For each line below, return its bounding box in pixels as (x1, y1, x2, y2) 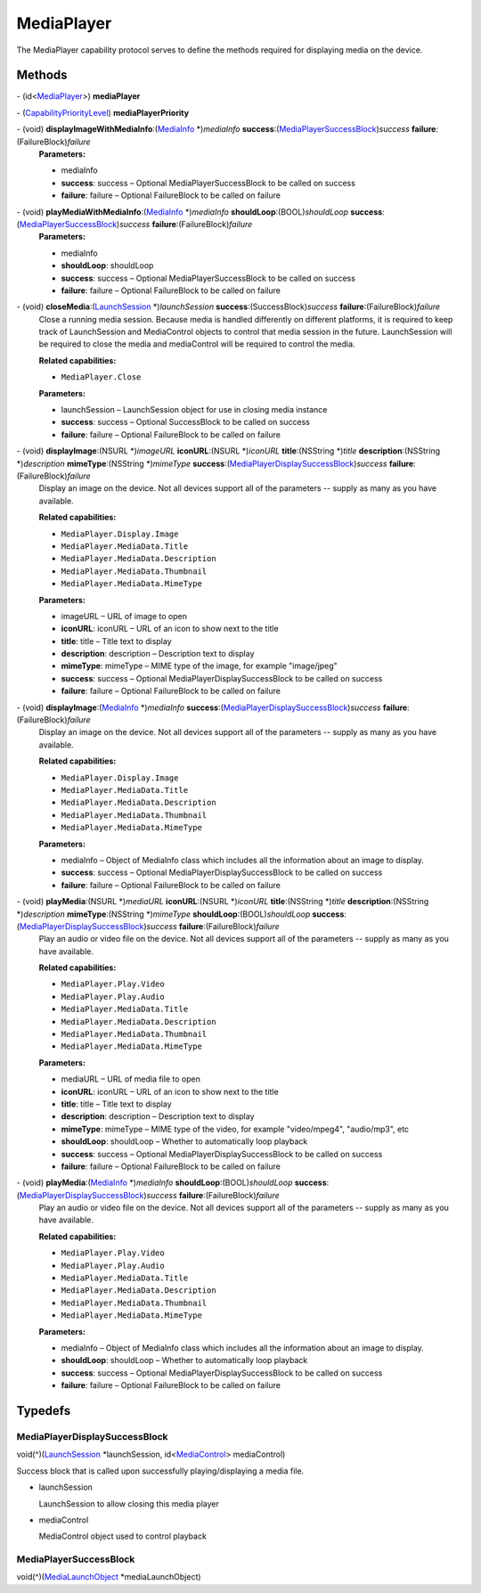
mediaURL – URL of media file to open (61, 1074, 200, 1084)
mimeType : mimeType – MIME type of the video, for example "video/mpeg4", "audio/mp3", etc (61, 1123, 410, 1134)
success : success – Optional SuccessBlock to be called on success (61, 417, 311, 428)
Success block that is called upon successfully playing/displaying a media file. (16, 1466, 305, 1476)
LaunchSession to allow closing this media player (38, 1498, 220, 1509)
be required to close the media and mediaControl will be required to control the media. (38, 339, 355, 349)
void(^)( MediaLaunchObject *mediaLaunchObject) (16, 1572, 201, 1582)
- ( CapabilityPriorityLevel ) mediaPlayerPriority (16, 107, 190, 118)
